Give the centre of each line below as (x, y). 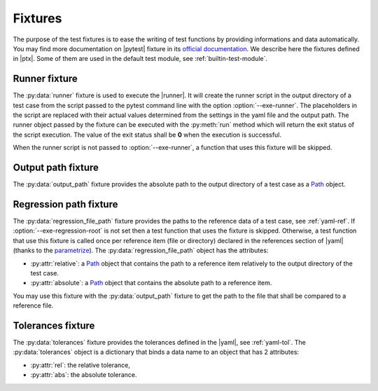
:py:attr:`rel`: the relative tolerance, (80, 365)
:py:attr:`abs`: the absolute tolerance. (84, 375)
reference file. (33, 306)
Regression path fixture (65, 204)
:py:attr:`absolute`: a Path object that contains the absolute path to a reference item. (151, 283)
